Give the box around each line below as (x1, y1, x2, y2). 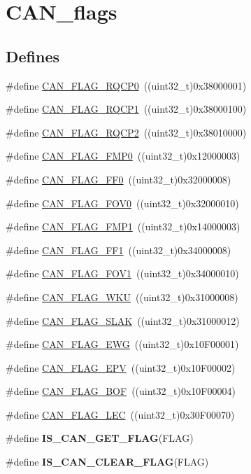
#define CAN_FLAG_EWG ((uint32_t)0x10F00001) (6, 337, 239, 351)
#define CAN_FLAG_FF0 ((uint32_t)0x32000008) (6, 172, 231, 186)
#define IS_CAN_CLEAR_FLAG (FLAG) (6, 454, 209, 469)
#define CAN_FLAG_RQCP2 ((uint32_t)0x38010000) (6, 125, 247, 139)
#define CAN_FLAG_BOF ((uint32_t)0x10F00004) (6, 384, 236, 398)
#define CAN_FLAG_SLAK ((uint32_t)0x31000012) (6, 313, 240, 328)
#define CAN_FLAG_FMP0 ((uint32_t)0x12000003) (6, 148, 241, 163)
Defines (6, 45, 60, 67)
